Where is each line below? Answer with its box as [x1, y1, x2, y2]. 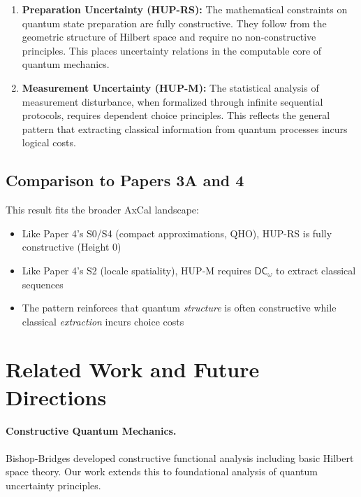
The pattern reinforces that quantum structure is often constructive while [22, 300, 337, 315]
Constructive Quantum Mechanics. [6, 423, 177, 438]
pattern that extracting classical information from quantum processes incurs [22, 121, 348, 136]
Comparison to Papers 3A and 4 [6, 169, 244, 191]
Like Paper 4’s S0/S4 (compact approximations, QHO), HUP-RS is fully [22, 225, 332, 240]
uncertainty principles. [6, 477, 101, 492]
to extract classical [276, 262, 356, 277]
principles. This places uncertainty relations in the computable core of [22, 43, 322, 57]
